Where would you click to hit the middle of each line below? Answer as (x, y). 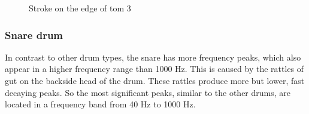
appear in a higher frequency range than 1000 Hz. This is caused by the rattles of (154, 69)
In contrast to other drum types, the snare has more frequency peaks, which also (153, 57)
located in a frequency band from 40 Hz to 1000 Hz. (100, 104)
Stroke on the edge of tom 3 (80, 8)
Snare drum (34, 34)
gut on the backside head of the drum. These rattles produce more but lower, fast (155, 80)
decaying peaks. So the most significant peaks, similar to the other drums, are (148, 92)
